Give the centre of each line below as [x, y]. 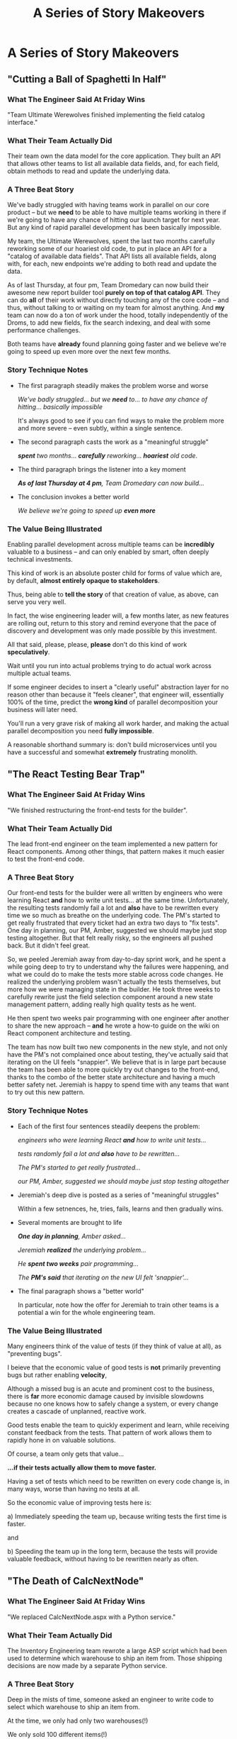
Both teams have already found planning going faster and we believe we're [117, 344]
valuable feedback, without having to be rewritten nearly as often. [103, 1559]
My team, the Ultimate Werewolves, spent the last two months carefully [111, 241]
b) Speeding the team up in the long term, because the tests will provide [112, 1551]
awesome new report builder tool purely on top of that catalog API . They [114, 293]
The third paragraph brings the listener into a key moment [102, 469]
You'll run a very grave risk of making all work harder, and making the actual [118, 723]
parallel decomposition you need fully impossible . [81, 731]
